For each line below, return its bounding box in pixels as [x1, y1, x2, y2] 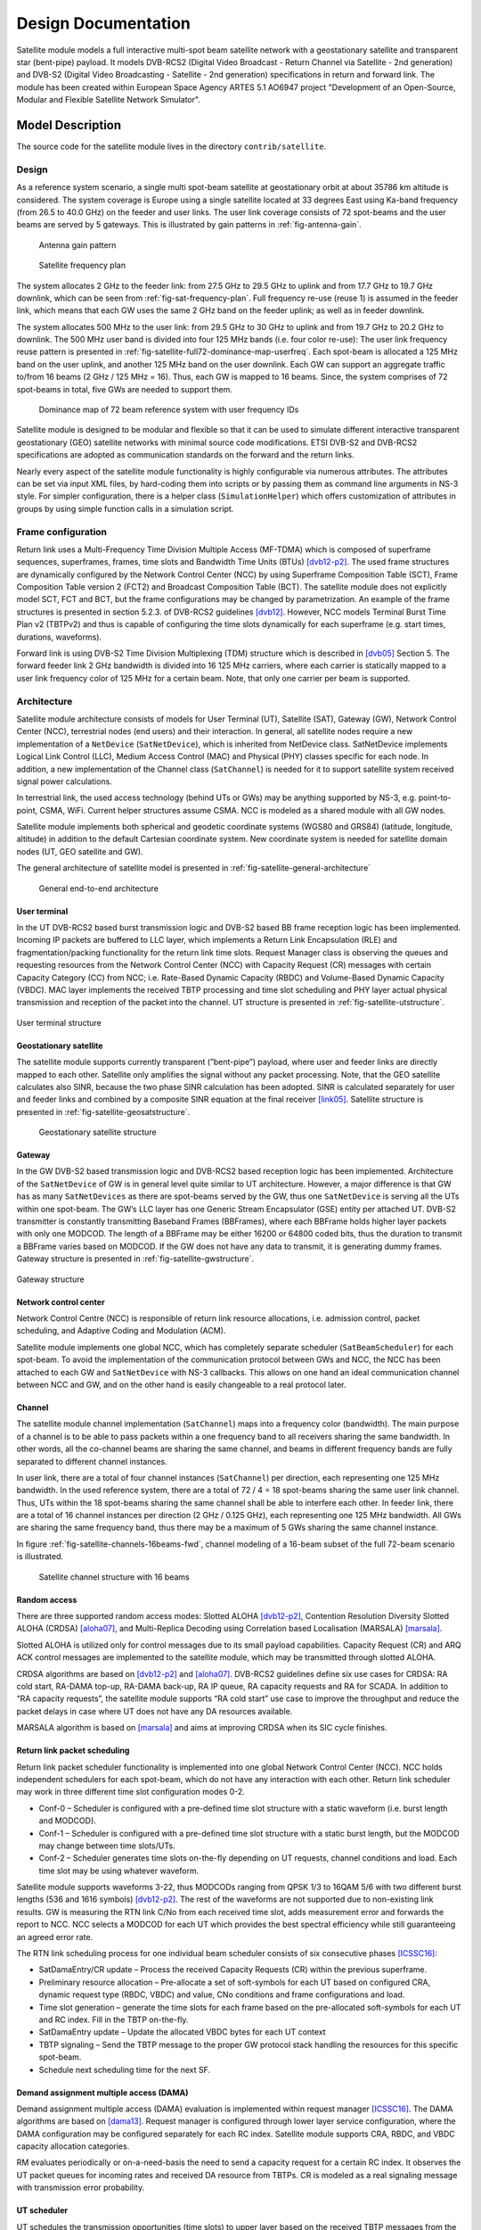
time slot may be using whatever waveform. [38, 1865, 200, 1876]
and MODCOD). [38, 1815, 97, 1826]
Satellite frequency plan [38, 260, 126, 271]
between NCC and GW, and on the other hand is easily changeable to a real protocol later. [16, 1379, 346, 1390]
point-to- [418, 792, 452, 803]
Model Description [16, 117, 122, 133]
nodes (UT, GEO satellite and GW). [16, 846, 143, 856]
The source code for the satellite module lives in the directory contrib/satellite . [16, 141, 327, 152]
